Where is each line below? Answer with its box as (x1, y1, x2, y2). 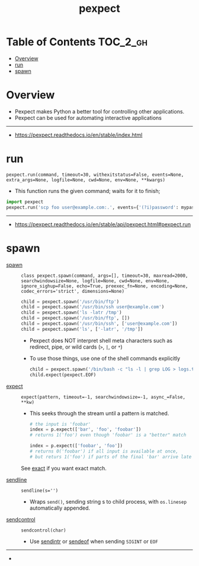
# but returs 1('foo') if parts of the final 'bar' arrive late (29, 454, 192, 460)
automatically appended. (29, 504, 91, 511)
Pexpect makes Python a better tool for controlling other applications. (14, 107, 185, 115)
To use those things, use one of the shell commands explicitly (29, 355, 181, 362)
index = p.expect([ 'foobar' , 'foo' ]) (29, 443, 123, 449)
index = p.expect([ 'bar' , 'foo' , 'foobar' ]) (29, 426, 142, 432)
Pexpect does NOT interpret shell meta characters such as (29, 337, 173, 344)
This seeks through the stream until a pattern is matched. (29, 409, 169, 417)
